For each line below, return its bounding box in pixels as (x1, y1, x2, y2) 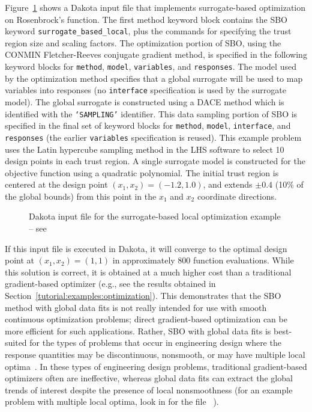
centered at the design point (5, 178, 108, 191)
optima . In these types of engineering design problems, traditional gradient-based (5, 360, 307, 372)
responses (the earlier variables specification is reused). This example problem (5, 131, 302, 143)
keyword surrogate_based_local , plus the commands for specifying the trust (5, 25, 292, 37)
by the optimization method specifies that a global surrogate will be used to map (5, 72, 303, 84)
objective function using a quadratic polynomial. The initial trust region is (5, 166, 279, 179)
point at (5, 254, 35, 266)
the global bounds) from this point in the (5, 189, 157, 202)
